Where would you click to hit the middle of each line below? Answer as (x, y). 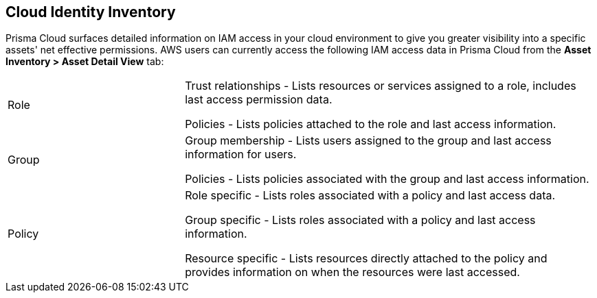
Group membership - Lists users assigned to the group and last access (368, 141)
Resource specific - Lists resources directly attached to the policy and (366, 259)
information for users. (241, 154)
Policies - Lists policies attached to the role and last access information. (371, 124)
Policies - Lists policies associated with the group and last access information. (387, 179)
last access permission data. (259, 100)
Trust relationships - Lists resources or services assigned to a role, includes (381, 86)
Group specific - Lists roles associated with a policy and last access (360, 220)
